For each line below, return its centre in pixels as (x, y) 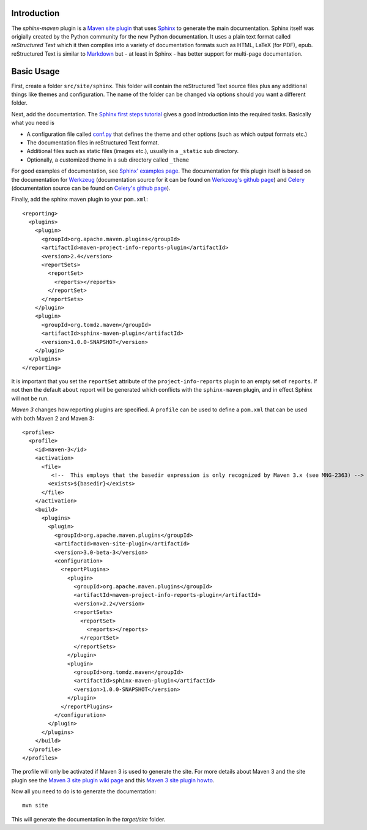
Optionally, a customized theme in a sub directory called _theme (108, 160)
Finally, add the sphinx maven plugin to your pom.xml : (80, 200)
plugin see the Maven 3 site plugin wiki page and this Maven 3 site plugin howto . (113, 780)
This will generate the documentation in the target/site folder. (88, 819)
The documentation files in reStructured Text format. (93, 142)
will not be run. (30, 398)
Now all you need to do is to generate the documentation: (84, 791)
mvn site (35, 806)
